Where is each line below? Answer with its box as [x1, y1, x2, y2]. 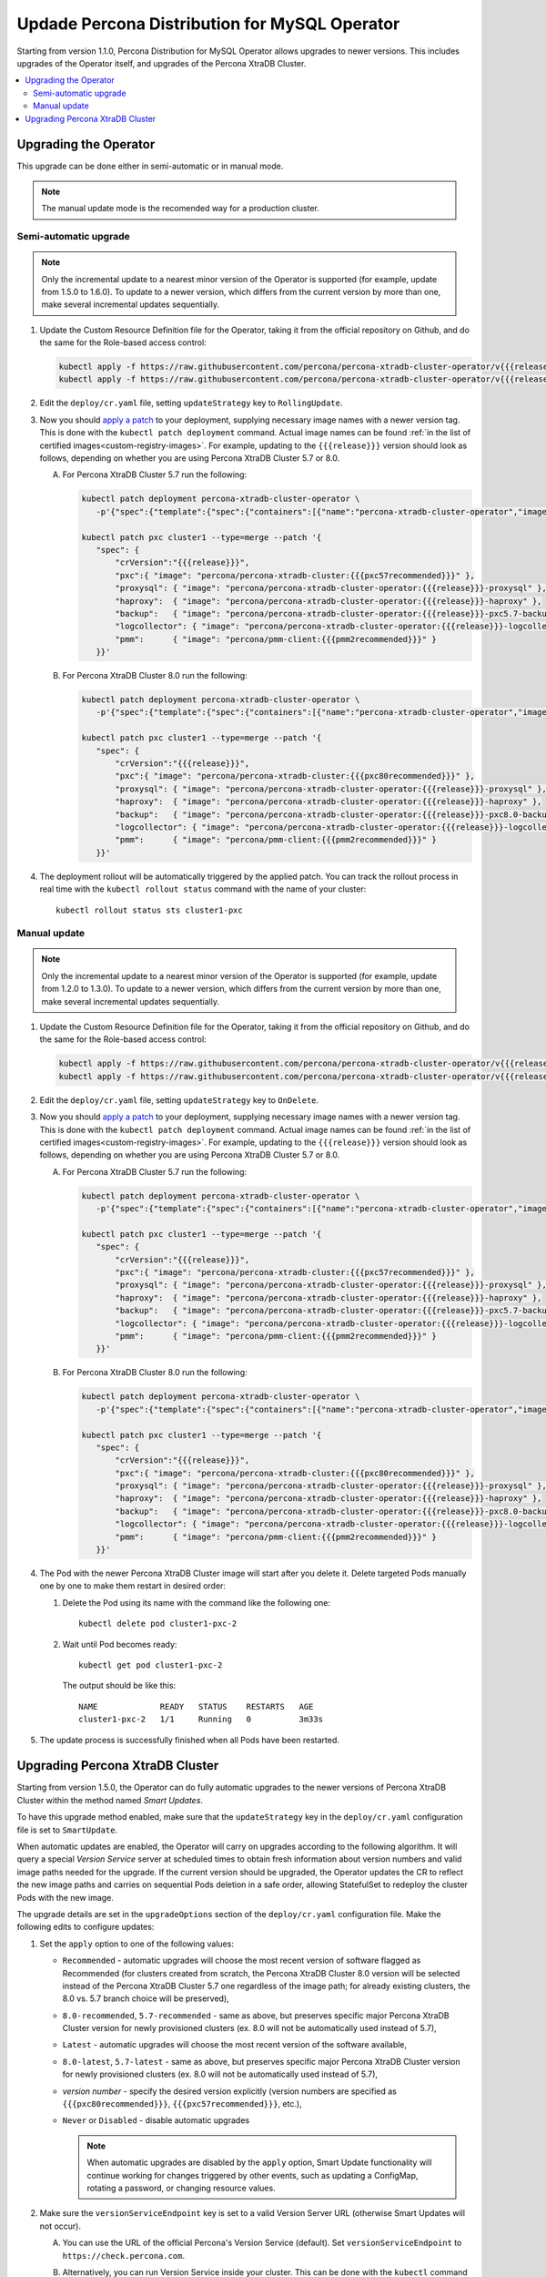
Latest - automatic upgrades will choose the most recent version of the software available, [62, 2039, 408, 2050]
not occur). [39, 2221, 82, 2231]
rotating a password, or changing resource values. [86, 2182, 277, 2193]
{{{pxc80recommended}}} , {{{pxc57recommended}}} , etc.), [62, 2098, 302, 2109]
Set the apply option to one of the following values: [39, 1938, 234, 1949]
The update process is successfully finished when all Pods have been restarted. [39, 1734, 340, 1745]
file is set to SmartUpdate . [16, 1824, 118, 1835]
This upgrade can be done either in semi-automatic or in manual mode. [16, 160, 284, 172]
